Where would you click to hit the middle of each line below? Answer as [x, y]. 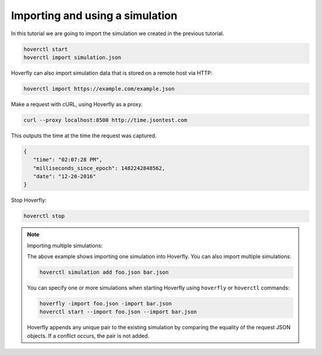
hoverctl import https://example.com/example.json [99, 89]
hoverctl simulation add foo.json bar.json [104, 272]
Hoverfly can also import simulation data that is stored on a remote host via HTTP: [112, 73]
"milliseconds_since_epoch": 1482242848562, [99, 168]
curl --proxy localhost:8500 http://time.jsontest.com [105, 120]
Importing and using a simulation [94, 16]
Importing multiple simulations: [65, 245]
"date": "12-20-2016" [65, 176]
